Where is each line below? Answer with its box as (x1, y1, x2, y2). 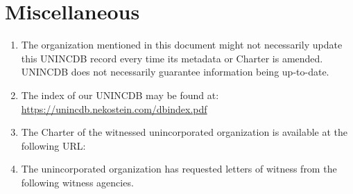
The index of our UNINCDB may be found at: (21, 87, 219, 102)
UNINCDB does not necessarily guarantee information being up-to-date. (21, 64, 329, 79)
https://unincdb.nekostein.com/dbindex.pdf (21, 101, 207, 116)
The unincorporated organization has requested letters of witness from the (21, 161, 337, 176)
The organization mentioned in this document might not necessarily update (21, 37, 343, 52)
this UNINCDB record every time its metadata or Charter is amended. (21, 51, 323, 65)
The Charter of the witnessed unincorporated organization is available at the (21, 125, 348, 139)
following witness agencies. (21, 175, 134, 189)
